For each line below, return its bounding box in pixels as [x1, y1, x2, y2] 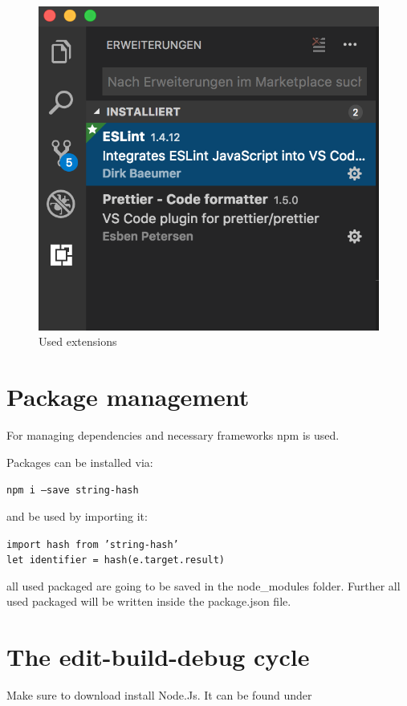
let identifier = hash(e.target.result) [6, 554, 226, 566]
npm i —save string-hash [6, 485, 139, 497]
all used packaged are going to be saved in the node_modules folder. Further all [6, 577, 401, 594]
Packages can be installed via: [6, 453, 153, 470]
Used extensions [39, 333, 117, 350]
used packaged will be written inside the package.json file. [6, 593, 291, 610]
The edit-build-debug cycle [6, 640, 310, 673]
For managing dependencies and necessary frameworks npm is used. [6, 427, 340, 444]
